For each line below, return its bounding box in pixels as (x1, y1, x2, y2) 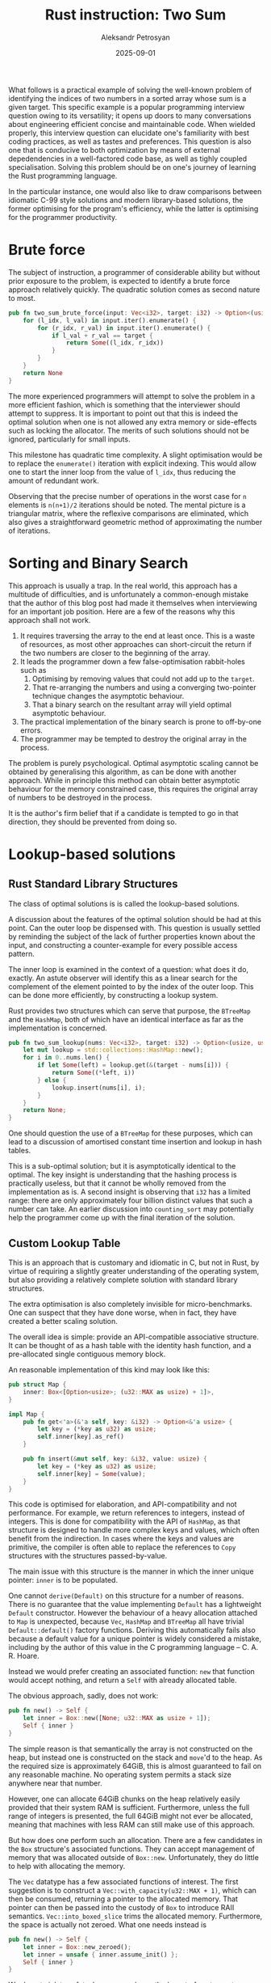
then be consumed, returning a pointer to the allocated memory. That (8, 1894, 238, 1904)
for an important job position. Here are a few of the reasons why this (8, 607, 236, 616)
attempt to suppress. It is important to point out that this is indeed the (8, 408, 239, 418)
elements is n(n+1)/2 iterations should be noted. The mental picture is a (8, 500, 246, 509)
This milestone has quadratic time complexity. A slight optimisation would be (8, 450, 263, 459)
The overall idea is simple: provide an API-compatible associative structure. (8, 1332, 260, 1342)
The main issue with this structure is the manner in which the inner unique (8, 1567, 254, 1576)
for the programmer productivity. (8, 212, 118, 222)
